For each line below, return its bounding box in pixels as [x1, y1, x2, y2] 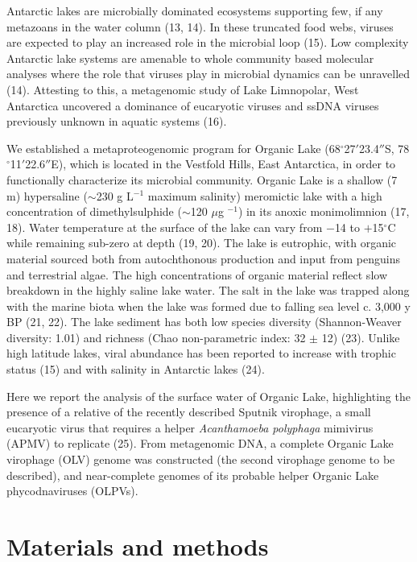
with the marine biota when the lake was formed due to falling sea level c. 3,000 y [6, 297, 411, 314]
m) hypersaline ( [6, 187, 88, 204]
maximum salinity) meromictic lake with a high [147, 187, 382, 204]
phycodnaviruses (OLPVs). [6, 482, 138, 499]
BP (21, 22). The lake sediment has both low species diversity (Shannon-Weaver [6, 313, 402, 330]
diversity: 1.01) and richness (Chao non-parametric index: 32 [6, 329, 306, 345]
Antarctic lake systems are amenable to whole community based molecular [6, 49, 374, 66]
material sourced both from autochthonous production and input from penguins [6, 250, 400, 267]
